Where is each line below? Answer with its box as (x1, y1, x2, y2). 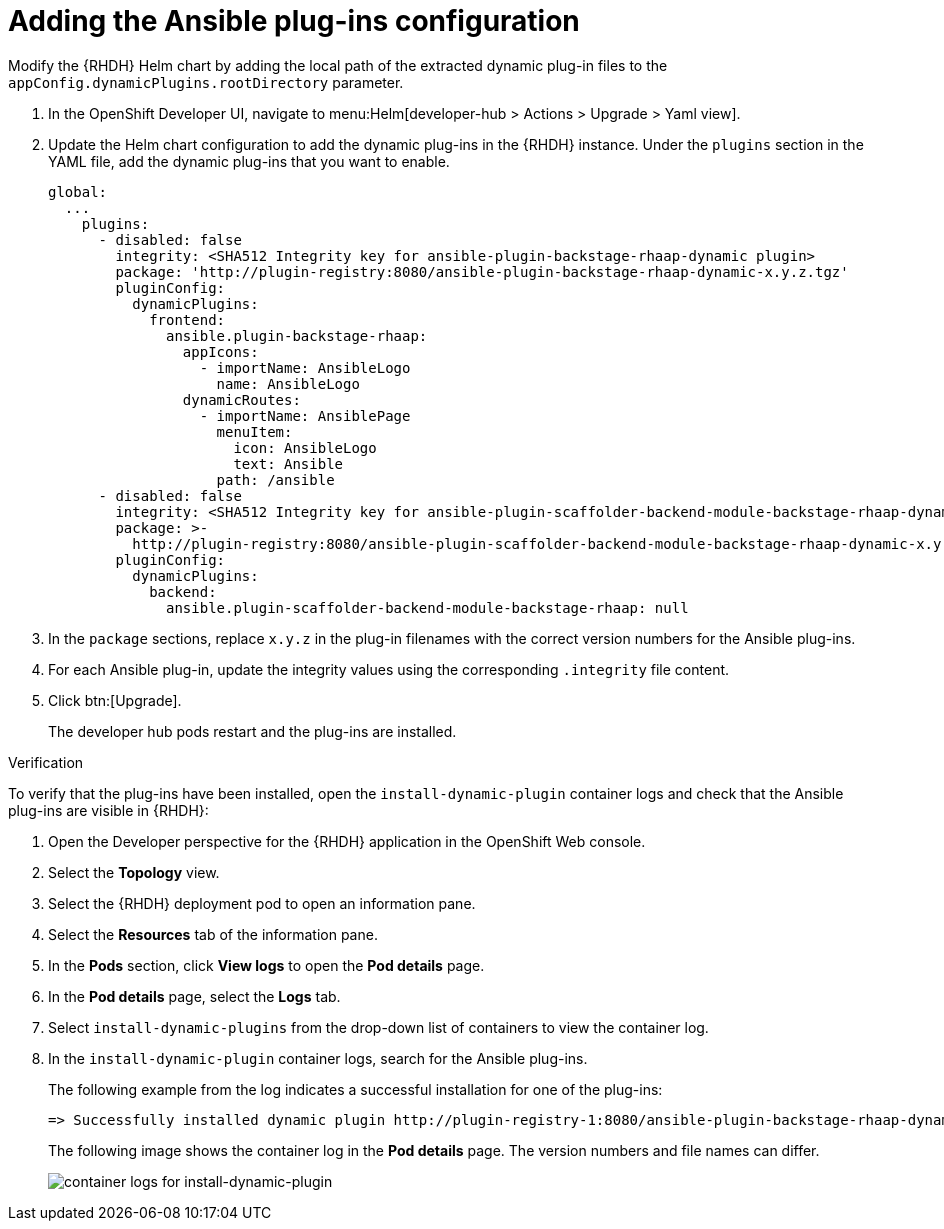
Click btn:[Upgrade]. (48, 691, 182, 709)
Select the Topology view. (48, 863, 220, 881)
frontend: (149, 311, 226, 328)
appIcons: (182, 343, 259, 360)
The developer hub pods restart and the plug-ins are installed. (48, 722, 457, 740)
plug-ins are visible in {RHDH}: (8, 801, 209, 819)
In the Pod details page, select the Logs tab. (48, 987, 341, 1005)
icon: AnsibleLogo (233, 439, 377, 456)
